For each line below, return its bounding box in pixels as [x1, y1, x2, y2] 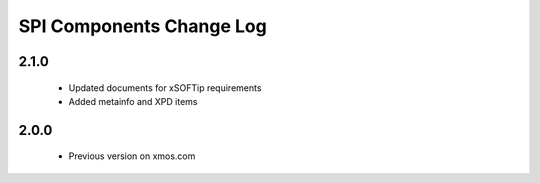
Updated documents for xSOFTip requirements [68, 81, 262, 94]
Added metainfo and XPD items [68, 95, 199, 107]
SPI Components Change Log [18, 15, 267, 37]
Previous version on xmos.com [68, 150, 196, 162]
